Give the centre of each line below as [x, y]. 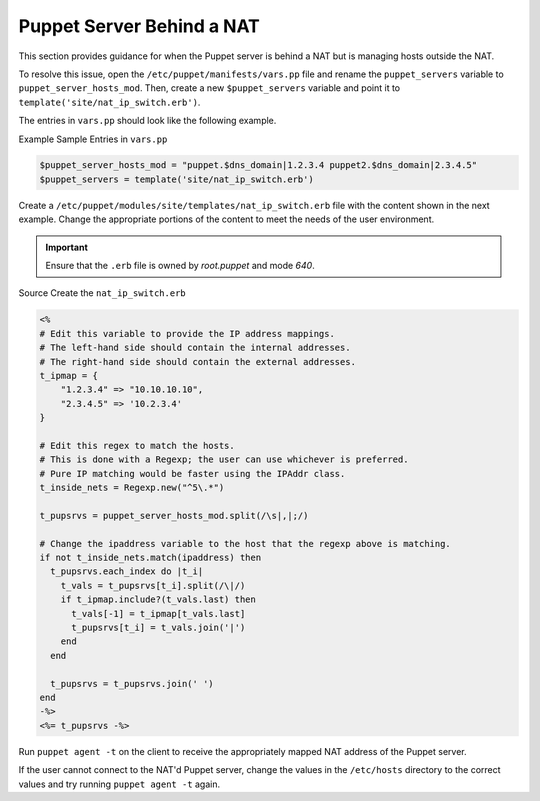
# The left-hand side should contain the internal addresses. [195, 348]
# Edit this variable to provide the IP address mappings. [187, 333]
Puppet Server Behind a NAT [139, 26]
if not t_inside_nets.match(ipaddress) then [150, 558]
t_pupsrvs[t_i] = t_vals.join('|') [158, 627]
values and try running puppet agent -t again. [119, 784]
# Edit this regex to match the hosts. [137, 445]
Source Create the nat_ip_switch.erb [102, 293]
